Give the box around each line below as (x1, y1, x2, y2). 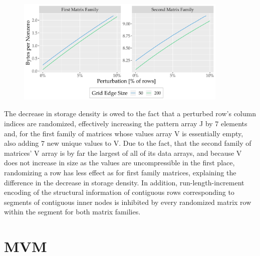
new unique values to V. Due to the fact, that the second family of (47, 138, 251, 148)
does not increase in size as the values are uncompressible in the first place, (4, 157, 235, 168)
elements (221, 118, 247, 128)
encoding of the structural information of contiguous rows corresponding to (4, 187, 234, 197)
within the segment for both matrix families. (4, 206, 141, 217)
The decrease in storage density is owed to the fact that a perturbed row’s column (4, 108, 256, 119)
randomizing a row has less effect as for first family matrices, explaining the (4, 167, 236, 177)
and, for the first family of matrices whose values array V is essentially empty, (4, 128, 243, 138)
